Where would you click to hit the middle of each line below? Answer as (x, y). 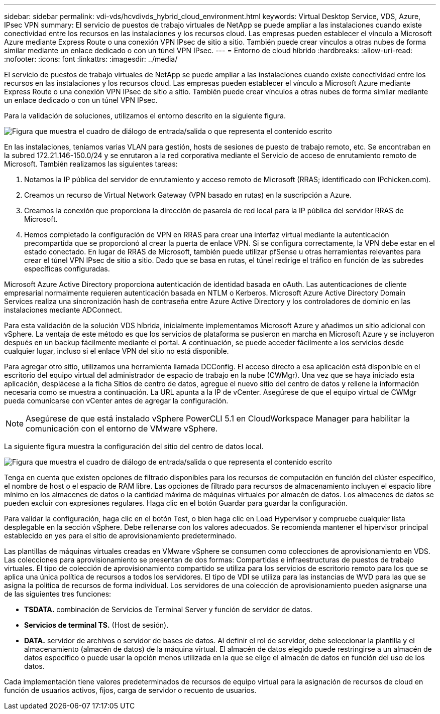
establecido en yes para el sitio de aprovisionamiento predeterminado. (121, 536)
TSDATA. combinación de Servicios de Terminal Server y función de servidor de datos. (168, 609)
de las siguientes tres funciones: (58, 594)
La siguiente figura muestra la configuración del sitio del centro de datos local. (134, 446)
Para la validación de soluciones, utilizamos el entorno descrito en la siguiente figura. (145, 116)
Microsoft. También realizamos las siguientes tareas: (91, 164)
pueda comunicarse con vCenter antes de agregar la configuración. (116, 401)
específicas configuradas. (67, 269)
